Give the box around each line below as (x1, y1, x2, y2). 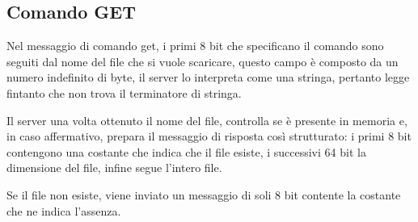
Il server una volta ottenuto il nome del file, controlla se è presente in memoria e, (6, 111, 407, 128)
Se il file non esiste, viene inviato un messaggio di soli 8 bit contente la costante (6, 186, 401, 203)
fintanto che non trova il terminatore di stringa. (6, 84, 242, 101)
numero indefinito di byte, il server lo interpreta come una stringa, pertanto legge (6, 69, 410, 86)
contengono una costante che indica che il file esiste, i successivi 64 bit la (6, 143, 366, 160)
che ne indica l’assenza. (6, 202, 121, 219)
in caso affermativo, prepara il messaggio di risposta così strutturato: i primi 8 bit (6, 128, 412, 145)
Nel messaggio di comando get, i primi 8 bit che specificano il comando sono (6, 37, 384, 54)
